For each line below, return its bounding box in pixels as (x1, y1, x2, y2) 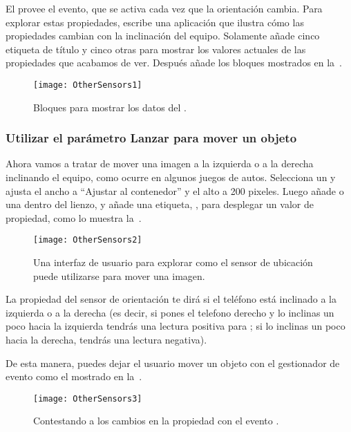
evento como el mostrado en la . (6, 369, 142, 384)
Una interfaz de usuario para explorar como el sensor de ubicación (33, 255, 313, 270)
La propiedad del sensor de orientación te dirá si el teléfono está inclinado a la (6, 292, 336, 306)
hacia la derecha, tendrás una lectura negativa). (6, 332, 207, 347)
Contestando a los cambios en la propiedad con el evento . (33, 413, 279, 428)
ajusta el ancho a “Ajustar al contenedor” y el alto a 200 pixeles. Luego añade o (6, 183, 344, 198)
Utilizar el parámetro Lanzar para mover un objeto (6, 129, 297, 147)
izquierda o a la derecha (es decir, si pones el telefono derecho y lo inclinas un (6, 305, 334, 319)
